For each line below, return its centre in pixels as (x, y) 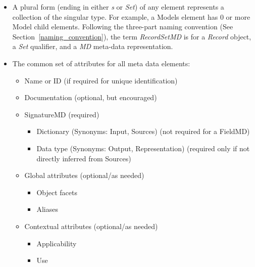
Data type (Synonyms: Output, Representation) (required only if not (143, 148)
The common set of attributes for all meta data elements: (101, 63)
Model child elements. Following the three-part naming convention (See (123, 27)
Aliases (47, 209)
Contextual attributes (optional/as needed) (91, 226)
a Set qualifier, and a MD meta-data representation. (93, 46)
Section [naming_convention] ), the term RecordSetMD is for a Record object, (132, 36)
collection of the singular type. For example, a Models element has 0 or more (131, 16)
